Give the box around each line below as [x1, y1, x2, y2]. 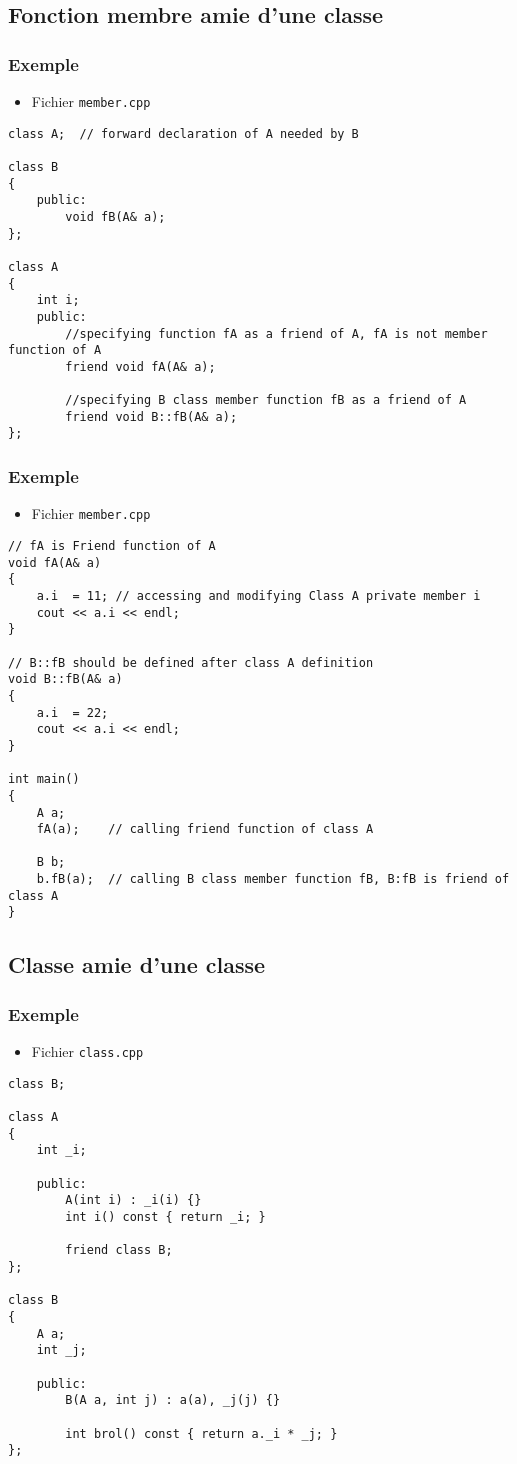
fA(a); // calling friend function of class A [36, 822, 374, 837]
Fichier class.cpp [31, 1041, 144, 1062]
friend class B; [65, 1243, 173, 1258]
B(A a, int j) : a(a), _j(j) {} [65, 1393, 281, 1408]
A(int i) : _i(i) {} [65, 1193, 202, 1208]
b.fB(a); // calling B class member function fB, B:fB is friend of [36, 872, 510, 887]
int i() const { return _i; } [65, 1210, 266, 1224]
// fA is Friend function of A [8, 539, 216, 553]
